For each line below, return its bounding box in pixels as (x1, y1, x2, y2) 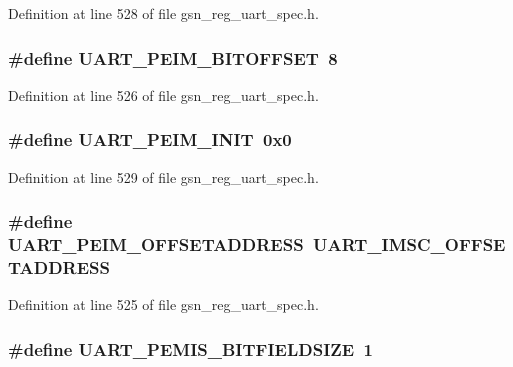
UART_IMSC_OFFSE (313, 232, 506, 257)
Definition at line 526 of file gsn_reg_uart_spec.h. (8, 84, 319, 105)
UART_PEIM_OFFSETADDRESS (8, 232, 304, 257)
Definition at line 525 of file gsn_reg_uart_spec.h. (8, 294, 319, 315)
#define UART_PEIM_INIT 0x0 (8, 127, 292, 152)
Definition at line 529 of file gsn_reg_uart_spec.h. (8, 166, 319, 187)
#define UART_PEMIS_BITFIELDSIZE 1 (8, 336, 373, 361)
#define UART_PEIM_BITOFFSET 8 (8, 45, 338, 70)
